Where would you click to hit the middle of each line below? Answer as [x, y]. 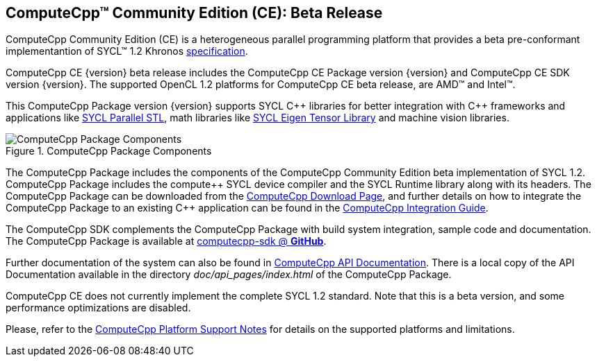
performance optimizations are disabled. [98, 308]
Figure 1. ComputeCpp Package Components [109, 151]
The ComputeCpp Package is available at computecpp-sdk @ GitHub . [166, 241]
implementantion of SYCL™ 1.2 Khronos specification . [127, 51]
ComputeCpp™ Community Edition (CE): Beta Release [194, 13]
